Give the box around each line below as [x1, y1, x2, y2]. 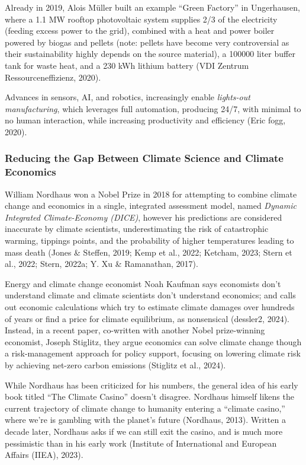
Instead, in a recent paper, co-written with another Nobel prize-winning [5, 324, 265, 336]
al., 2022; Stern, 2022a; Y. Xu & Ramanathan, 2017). [5, 257, 198, 270]
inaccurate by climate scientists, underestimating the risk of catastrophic [5, 222, 269, 235]
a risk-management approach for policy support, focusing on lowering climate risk [5, 347, 301, 359]
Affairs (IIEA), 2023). [5, 448, 83, 461]
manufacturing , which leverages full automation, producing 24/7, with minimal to [5, 102, 301, 114]
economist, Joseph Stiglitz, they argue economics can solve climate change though [5, 335, 302, 348]
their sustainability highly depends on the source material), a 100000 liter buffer [5, 47, 295, 60]
